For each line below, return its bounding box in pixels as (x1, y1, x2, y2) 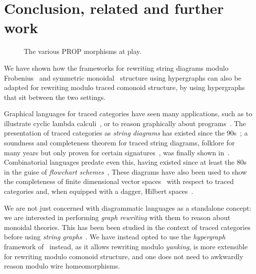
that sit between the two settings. (4, 91, 106, 102)
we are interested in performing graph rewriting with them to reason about (4, 212, 231, 223)
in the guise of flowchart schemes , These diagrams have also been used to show (4, 166, 247, 177)
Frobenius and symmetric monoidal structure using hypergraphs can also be (4, 72, 242, 83)
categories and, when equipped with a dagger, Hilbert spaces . (4, 186, 194, 196)
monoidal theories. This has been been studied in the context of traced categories (4, 222, 251, 232)
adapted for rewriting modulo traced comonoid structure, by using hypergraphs (4, 82, 245, 92)
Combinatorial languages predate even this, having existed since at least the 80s (4, 157, 247, 167)
